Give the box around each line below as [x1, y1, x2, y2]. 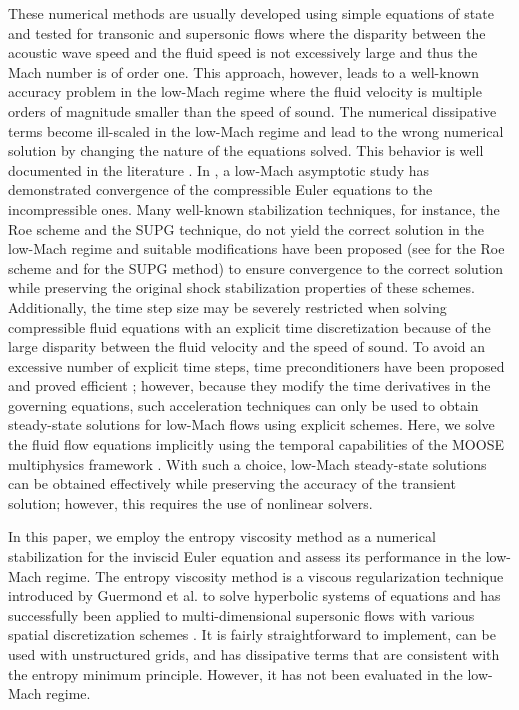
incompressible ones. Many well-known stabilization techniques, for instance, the [8, 198, 500, 219]
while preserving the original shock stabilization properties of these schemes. [8, 277, 475, 298]
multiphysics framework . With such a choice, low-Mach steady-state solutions [8, 453, 487, 474]
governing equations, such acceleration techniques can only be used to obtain [8, 394, 479, 415]
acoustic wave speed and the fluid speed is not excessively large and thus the [8, 42, 478, 63]
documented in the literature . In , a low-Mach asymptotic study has [8, 159, 430, 180]
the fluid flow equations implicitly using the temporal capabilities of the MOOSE [8, 434, 504, 455]
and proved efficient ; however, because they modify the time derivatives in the [8, 375, 491, 396]
